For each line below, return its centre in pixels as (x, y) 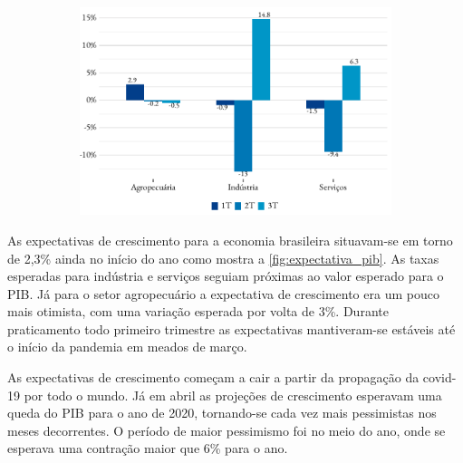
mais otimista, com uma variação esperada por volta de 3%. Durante (198, 311)
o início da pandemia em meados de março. (127, 347)
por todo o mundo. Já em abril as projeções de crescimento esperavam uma (233, 395)
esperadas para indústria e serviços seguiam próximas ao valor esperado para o (226, 276)
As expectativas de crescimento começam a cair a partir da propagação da (213, 377)
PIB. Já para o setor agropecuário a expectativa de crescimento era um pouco (223, 293)
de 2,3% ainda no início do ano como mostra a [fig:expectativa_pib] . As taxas (223, 258)
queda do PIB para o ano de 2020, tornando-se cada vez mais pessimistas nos (222, 413)
